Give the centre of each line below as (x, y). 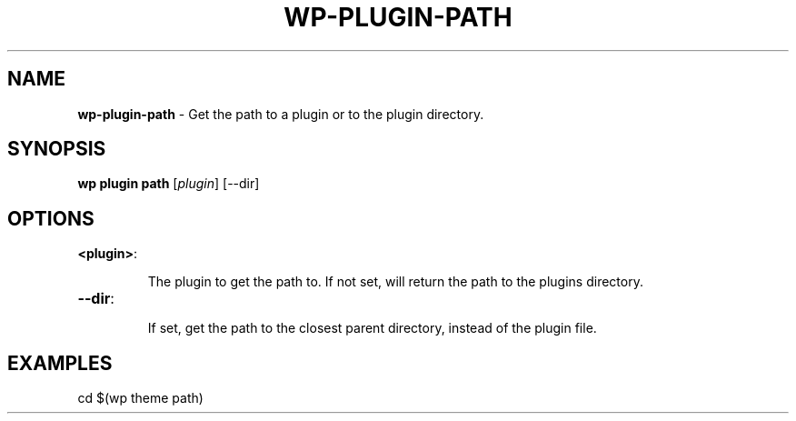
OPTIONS (51, 218)
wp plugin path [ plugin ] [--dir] (169, 184)
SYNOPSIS (57, 149)
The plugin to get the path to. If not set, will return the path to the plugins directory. (395, 282)
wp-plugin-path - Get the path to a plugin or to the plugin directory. (281, 114)
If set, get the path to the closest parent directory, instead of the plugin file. (372, 328)
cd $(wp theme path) (140, 398)
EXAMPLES (60, 363)
